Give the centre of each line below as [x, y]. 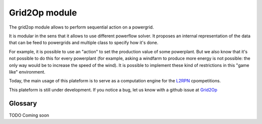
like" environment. [27, 72]
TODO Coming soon [29, 115]
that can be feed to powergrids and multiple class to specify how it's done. [84, 43]
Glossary [23, 103]
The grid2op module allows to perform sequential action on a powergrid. [82, 27]
